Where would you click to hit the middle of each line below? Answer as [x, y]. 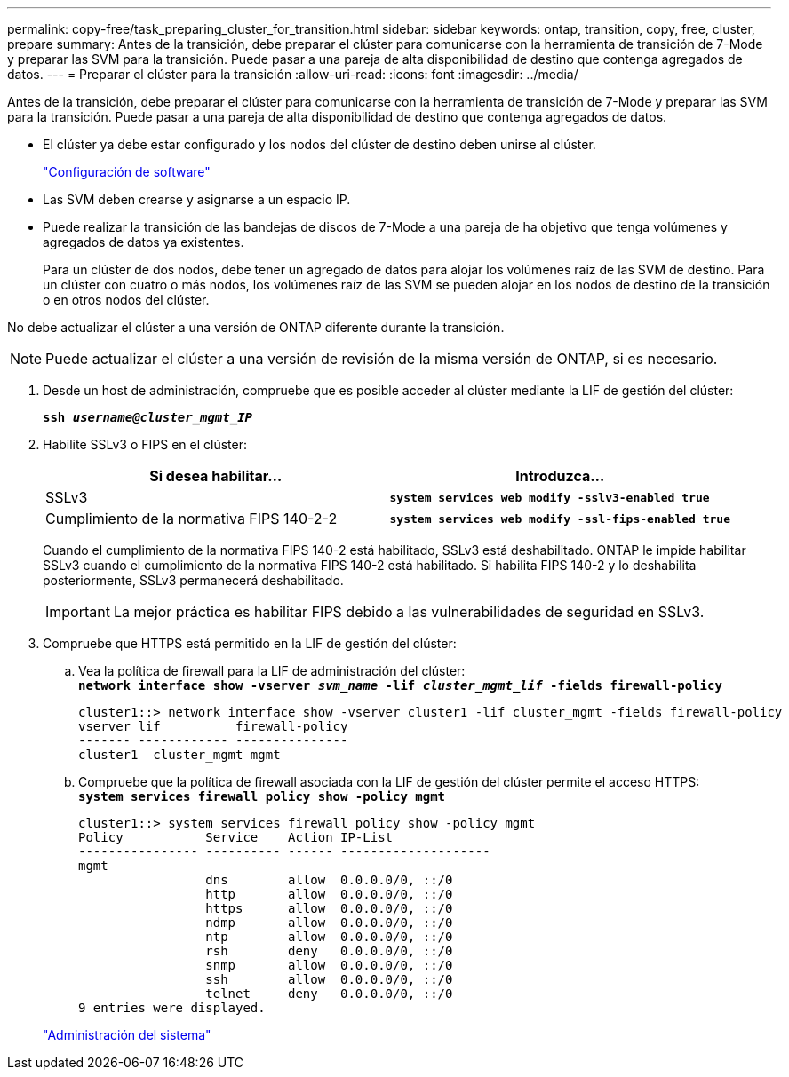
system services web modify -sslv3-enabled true [550, 497]
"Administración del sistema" [127, 1035]
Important [78, 612]
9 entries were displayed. [172, 1008]
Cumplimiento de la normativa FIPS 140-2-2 [191, 519]
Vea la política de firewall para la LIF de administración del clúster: [272, 671]
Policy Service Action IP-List [236, 837]
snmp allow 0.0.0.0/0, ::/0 [329, 965]
